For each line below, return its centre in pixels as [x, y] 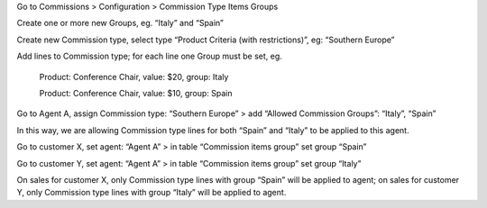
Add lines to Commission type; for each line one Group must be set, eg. [150, 56]
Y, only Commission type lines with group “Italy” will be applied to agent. [152, 193]
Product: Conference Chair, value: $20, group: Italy [134, 77]
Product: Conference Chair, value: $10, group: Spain [136, 93]
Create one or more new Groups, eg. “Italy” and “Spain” [120, 23]
